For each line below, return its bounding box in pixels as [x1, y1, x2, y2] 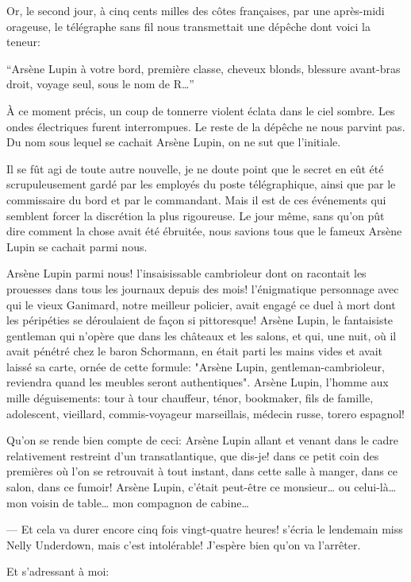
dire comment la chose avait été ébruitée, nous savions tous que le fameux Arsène [6, 223, 402, 239]
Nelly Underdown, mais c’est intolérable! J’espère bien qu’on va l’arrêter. [6, 536, 361, 553]
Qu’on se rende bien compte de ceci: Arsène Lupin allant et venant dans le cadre [6, 432, 399, 448]
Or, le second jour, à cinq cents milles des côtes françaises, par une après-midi [6, 2, 385, 18]
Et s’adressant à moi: [6, 563, 109, 580]
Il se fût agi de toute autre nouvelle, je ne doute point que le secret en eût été [6, 160, 384, 177]
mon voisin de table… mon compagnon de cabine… [6, 494, 249, 510]
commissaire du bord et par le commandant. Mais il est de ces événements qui [6, 191, 386, 208]
